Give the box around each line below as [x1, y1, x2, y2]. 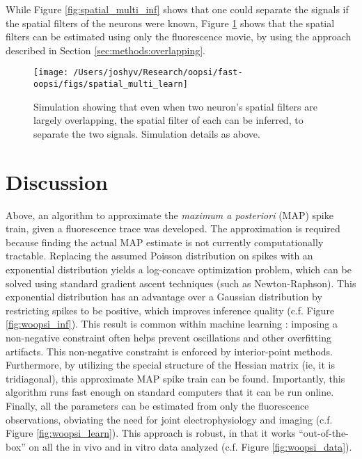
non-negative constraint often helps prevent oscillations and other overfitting [6, 330, 331, 344]
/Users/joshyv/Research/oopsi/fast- [73, 67, 243, 78]
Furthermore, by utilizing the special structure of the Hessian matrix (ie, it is [6, 357, 335, 372]
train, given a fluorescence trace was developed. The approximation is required [6, 221, 340, 236]
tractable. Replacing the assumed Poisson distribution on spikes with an [6, 248, 313, 263]
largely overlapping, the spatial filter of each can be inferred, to [33, 113, 304, 127]
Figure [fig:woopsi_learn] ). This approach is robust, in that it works [6, 426, 296, 440]
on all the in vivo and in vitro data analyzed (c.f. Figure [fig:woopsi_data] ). [29, 439, 352, 453]
